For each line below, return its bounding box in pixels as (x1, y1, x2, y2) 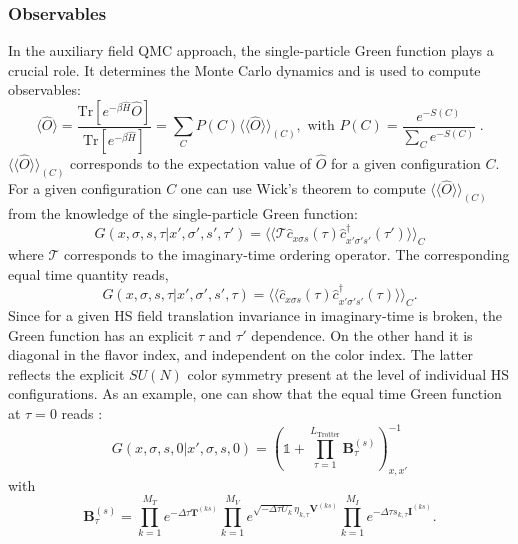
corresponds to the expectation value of (70, 153, 312, 174)
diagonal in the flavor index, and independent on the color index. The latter (8, 344, 473, 365)
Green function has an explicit (8, 324, 194, 345)
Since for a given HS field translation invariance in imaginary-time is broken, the (8, 305, 502, 326)
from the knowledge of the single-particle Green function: (8, 203, 358, 224)
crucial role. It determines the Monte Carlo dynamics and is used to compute (8, 59, 481, 80)
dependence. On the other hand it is (251, 324, 473, 345)
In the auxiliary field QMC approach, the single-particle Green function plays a (8, 40, 494, 61)
